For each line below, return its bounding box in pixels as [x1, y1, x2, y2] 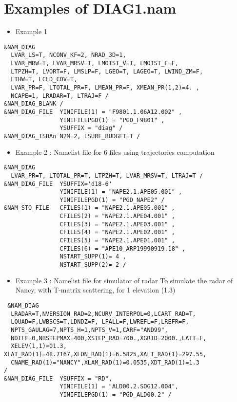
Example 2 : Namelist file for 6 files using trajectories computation [15, 146, 215, 157]
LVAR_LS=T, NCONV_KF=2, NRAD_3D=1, [11, 52, 126, 59]
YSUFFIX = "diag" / [59, 125, 123, 132]
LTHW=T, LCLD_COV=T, [11, 76, 78, 83]
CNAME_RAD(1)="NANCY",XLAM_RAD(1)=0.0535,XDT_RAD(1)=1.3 [11, 359, 199, 366]
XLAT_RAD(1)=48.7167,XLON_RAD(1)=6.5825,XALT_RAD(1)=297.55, [4, 350, 207, 358]
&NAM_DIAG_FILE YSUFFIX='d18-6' [4, 180, 112, 187]
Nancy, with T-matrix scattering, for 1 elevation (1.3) [15, 285, 176, 295]
